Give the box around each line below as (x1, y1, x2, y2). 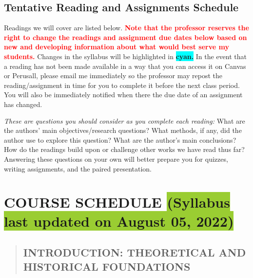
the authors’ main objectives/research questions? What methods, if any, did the (4, 125, 242, 135)
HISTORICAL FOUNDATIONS (23, 259, 191, 274)
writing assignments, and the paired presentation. (4, 163, 152, 173)
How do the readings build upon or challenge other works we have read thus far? (4, 144, 245, 154)
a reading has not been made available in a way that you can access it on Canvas (4, 61, 246, 71)
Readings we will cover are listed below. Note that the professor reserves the (4, 22, 249, 33)
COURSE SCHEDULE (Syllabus (4, 192, 230, 212)
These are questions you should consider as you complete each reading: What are (4, 115, 245, 126)
